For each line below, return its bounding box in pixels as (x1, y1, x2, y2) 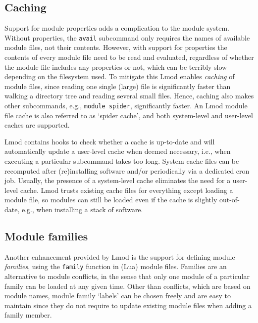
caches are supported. (4, 120, 70, 130)
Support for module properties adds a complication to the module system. (4, 23, 229, 33)
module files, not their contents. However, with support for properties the (4, 42, 227, 52)
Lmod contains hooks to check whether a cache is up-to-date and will (4, 136, 215, 146)
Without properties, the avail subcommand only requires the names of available (4, 32, 250, 43)
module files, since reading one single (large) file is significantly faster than (4, 81, 231, 91)
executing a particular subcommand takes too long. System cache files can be (4, 156, 239, 166)
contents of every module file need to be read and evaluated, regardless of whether (4, 52, 254, 62)
